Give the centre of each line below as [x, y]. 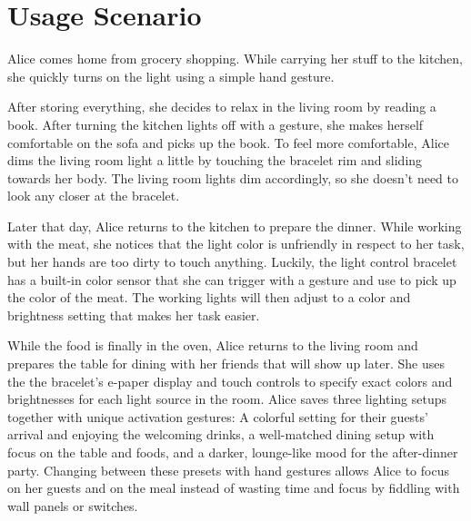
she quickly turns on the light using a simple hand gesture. [171, 76]
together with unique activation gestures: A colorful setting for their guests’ [218, 416]
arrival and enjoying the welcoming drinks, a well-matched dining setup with [221, 434]
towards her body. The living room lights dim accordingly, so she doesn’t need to [233, 177]
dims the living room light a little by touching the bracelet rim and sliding [215, 160]
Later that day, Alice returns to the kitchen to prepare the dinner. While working [235, 226]
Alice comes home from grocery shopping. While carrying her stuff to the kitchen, [235, 59]
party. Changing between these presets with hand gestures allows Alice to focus [228, 470]
